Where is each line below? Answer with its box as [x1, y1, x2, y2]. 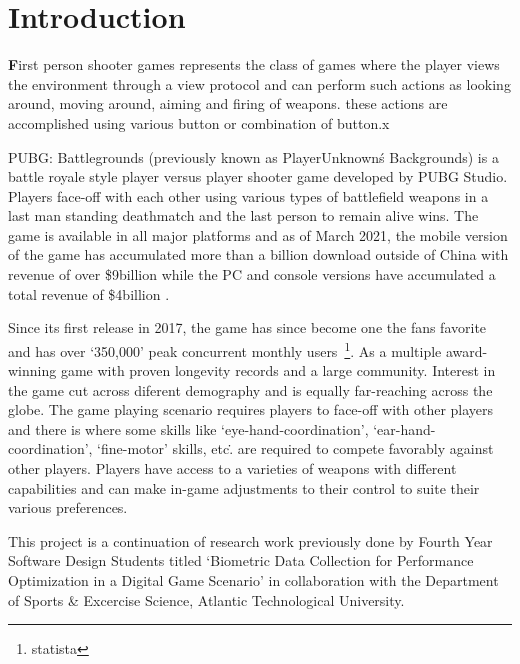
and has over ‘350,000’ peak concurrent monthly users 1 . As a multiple [8, 337, 442, 361]
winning [8, 360, 57, 381]
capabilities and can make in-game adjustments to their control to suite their [8, 477, 480, 498]
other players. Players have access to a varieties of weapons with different [8, 458, 457, 479]
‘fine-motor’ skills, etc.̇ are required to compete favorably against [97, 438, 494, 459]
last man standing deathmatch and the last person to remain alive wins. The [8, 205, 479, 226]
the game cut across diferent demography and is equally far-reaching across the [8, 379, 493, 400]
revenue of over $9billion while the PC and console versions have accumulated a [8, 264, 496, 285]
